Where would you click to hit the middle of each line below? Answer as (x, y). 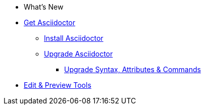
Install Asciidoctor (74, 38)
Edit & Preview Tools (58, 85)
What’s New (44, 7)
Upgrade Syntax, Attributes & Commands (133, 69)
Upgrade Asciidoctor (79, 54)
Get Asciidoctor (50, 22)
